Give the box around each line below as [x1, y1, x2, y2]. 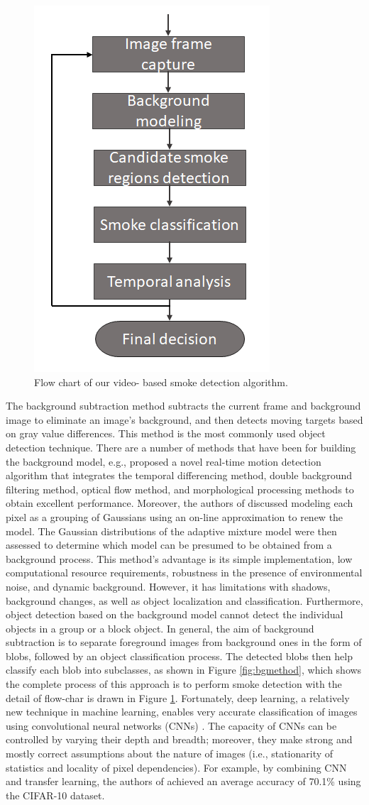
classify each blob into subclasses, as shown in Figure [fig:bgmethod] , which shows [6, 662, 362, 677]
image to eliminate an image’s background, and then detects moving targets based [6, 412, 363, 427]
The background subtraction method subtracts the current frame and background [6, 398, 361, 413]
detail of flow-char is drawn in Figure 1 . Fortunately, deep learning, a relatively [6, 690, 350, 705]
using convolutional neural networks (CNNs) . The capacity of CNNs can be [6, 718, 337, 733]
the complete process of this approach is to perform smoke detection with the [6, 677, 342, 691]
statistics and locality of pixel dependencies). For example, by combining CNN [6, 760, 347, 774]
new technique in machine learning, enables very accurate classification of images [6, 704, 358, 719]
